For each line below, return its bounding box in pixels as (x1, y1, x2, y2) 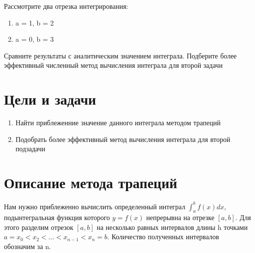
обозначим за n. (4, 241, 51, 252)
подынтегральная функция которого (4, 212, 110, 223)
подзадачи (15, 143, 46, 154)
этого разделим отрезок (4, 222, 74, 232)
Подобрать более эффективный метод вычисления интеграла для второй (15, 134, 230, 144)
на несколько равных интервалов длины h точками (97, 222, 248, 232)
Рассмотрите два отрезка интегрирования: (4, 1, 128, 11)
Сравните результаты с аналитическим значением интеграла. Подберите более (4, 50, 237, 60)
